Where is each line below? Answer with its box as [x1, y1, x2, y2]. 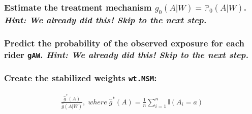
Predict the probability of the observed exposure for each [4, 37, 244, 49]
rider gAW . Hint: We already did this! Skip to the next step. [4, 48, 249, 61]
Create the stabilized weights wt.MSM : [4, 72, 157, 84]
